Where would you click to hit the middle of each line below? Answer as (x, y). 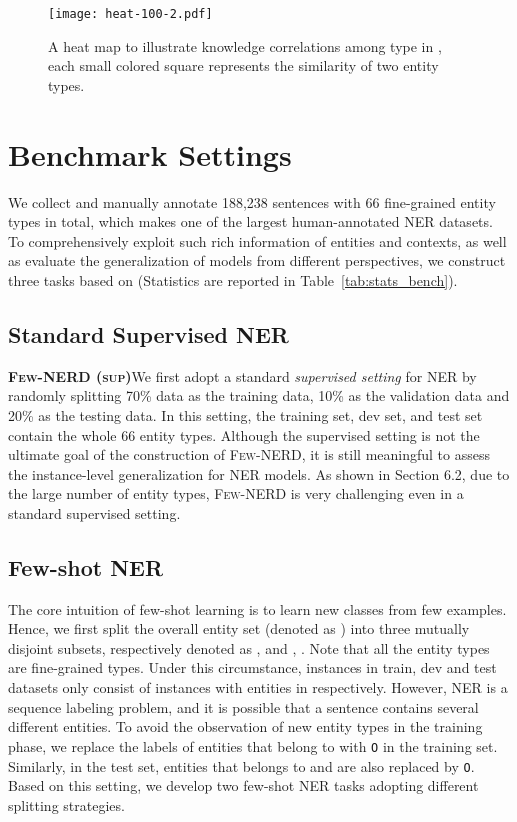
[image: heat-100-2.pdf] (130, 14)
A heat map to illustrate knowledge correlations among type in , (245, 45)
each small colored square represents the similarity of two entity (243, 65)
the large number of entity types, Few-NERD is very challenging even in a (236, 493)
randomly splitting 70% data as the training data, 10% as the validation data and (259, 395)
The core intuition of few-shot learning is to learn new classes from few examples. (257, 608)
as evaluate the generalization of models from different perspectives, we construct (257, 260)
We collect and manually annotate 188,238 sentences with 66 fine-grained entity (252, 201)
